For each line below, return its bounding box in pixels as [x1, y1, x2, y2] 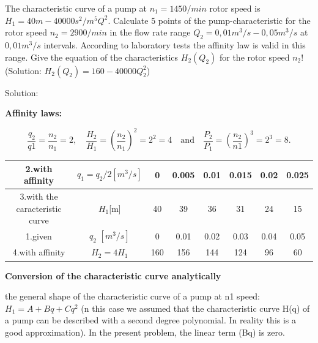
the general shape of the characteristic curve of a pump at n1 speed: [5, 290, 260, 303]
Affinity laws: [5, 107, 62, 119]
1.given [26, 230, 52, 243]
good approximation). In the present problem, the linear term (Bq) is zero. [5, 325, 285, 338]
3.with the [20, 190, 58, 203]
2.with [25, 162, 53, 175]
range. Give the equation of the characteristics [5, 50, 179, 63]
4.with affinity [12, 246, 65, 258]
